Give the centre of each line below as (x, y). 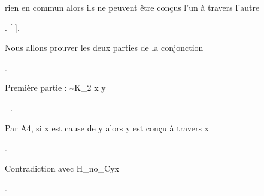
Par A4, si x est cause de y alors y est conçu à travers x (107, 128)
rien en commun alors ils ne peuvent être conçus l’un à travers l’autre (132, 7)
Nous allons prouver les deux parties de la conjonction (104, 48)
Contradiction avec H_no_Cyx (62, 168)
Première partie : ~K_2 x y (55, 88)
